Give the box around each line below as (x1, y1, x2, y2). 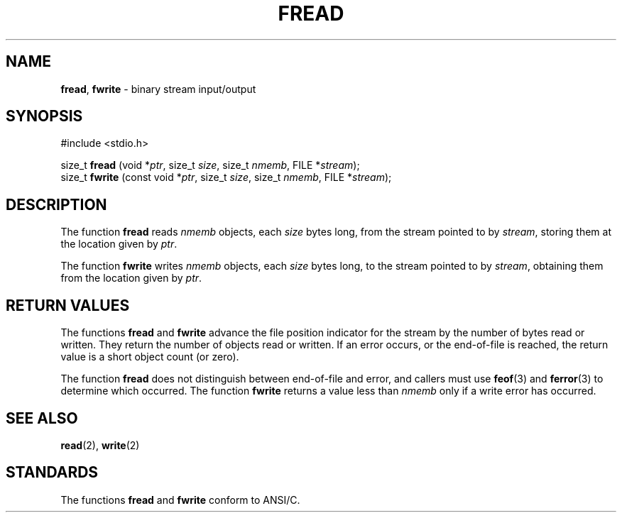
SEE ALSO (6, 409, 78, 427)
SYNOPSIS (6, 107, 83, 126)
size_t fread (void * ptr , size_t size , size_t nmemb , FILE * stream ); (60, 159, 360, 172)
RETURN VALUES (6, 296, 130, 314)
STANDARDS (6, 463, 99, 482)
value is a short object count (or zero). (60, 351, 239, 363)
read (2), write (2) (60, 439, 140, 451)
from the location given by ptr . (60, 272, 202, 285)
